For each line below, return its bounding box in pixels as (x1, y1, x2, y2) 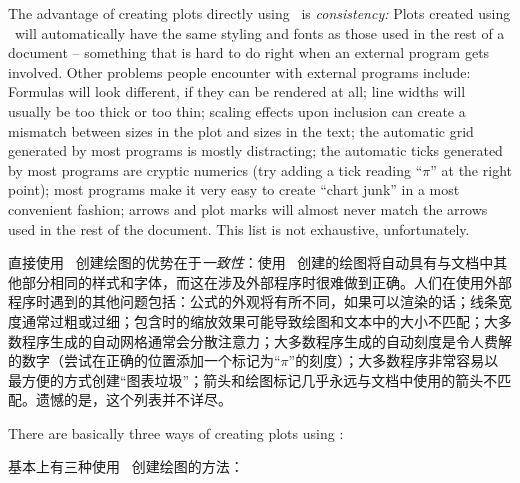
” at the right (430, 159, 512, 180)
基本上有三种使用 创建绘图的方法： (8, 456, 244, 477)
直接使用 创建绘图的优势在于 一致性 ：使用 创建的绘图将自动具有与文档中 (8, 252, 494, 273)
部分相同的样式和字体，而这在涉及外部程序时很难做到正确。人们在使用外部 (21, 271, 512, 292)
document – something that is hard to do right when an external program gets (8, 42, 490, 63)
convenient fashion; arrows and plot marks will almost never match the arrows (8, 198, 488, 219)
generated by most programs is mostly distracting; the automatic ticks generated (8, 140, 503, 161)
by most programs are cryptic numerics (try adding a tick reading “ (8, 159, 423, 180)
